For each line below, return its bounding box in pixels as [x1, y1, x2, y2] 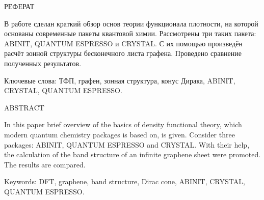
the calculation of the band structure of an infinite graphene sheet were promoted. [4, 149, 261, 160]
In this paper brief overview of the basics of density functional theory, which [4, 119, 242, 130]
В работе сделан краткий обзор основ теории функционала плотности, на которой [4, 18, 258, 28]
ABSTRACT [4, 102, 44, 112]
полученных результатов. [4, 58, 82, 68]
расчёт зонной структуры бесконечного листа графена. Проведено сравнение [4, 48, 242, 59]
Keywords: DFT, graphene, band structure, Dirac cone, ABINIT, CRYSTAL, [4, 176, 245, 187]
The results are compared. [4, 159, 86, 169]
